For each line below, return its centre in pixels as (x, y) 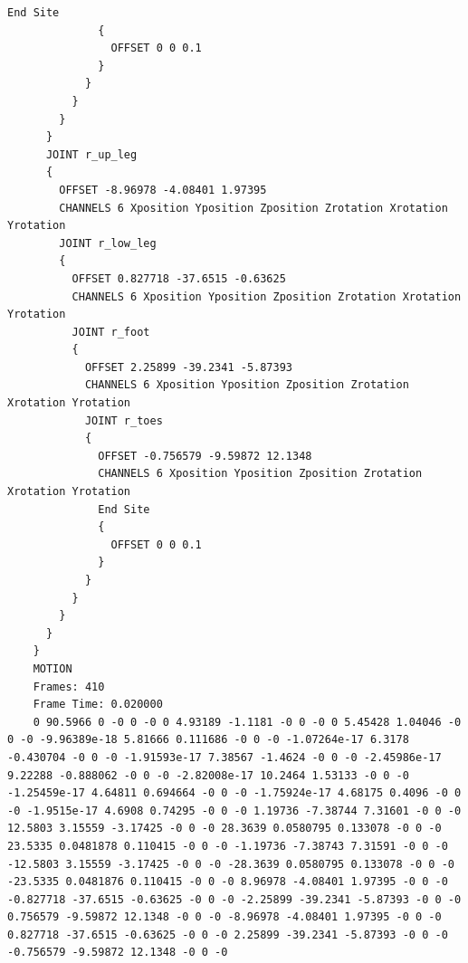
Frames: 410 (69, 686)
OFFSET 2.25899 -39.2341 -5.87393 (188, 367)
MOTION (53, 668)
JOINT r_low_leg (108, 243)
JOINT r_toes (124, 420)
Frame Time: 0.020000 (98, 705)
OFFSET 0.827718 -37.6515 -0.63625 (179, 278)
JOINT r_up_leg (91, 154)
